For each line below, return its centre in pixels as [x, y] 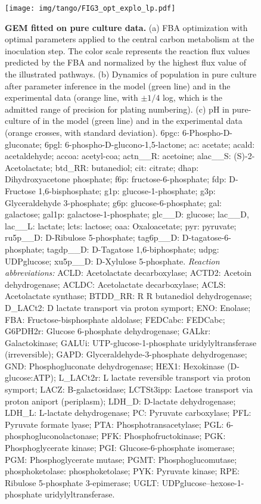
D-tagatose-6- [207, 237]
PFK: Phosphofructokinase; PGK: [163, 436]
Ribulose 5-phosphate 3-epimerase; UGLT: [82, 482]
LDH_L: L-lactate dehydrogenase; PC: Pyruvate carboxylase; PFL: [128, 413]
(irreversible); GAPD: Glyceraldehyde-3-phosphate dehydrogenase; [126, 354]
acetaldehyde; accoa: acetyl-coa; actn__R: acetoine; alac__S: [118, 156]
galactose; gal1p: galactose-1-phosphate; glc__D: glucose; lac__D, [127, 214]
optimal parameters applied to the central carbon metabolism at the [130, 39]
